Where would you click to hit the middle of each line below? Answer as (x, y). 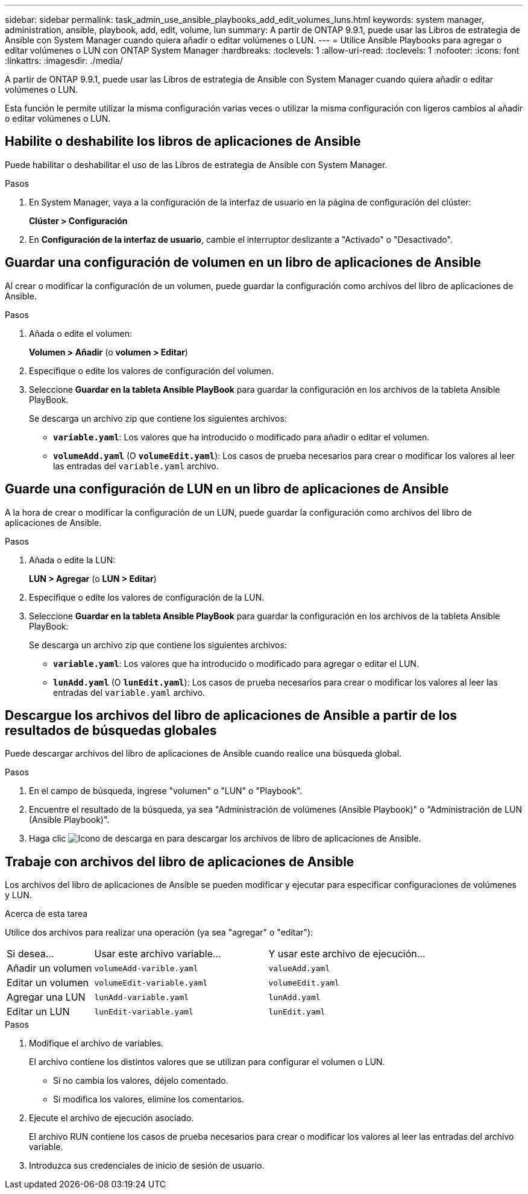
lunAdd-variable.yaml (142, 997)
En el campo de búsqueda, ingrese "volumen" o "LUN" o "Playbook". (166, 791)
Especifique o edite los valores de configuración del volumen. (151, 370)
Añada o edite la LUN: (72, 560)
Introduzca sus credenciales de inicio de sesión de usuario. (147, 1166)
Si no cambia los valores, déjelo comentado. (141, 1081)
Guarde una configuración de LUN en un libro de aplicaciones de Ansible (227, 489)
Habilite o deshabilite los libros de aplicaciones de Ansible (183, 142)
